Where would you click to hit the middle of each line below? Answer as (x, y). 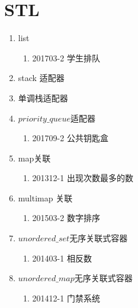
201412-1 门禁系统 (66, 298)
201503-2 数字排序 (66, 218)
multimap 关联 (45, 197)
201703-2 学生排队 (66, 57)
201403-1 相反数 (62, 258)
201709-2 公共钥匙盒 (70, 138)
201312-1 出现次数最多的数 (83, 178)
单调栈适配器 (43, 97)
